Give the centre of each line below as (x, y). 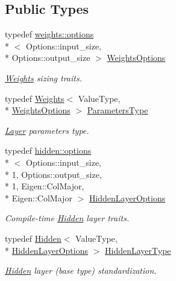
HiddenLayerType (138, 250)
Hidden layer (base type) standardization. (81, 270)
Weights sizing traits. (43, 77)
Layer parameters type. (47, 130)
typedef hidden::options (48, 150)
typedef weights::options (49, 34)
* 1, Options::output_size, (53, 174)
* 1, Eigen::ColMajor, (45, 186)
